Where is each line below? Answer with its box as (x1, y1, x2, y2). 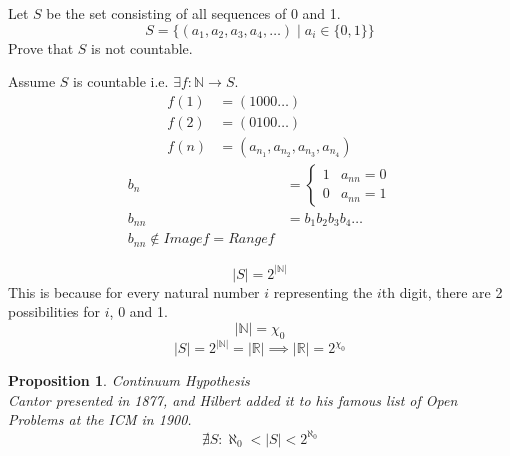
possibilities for (8, 301, 101, 322)
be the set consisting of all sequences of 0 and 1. (46, 3, 341, 23)
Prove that (8, 37, 74, 58)
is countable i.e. (73, 71, 169, 92)
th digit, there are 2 (381, 281, 503, 302)
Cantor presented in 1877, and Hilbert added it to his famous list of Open (8, 389, 458, 410)
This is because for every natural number (8, 281, 260, 302)
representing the (273, 281, 373, 302)
